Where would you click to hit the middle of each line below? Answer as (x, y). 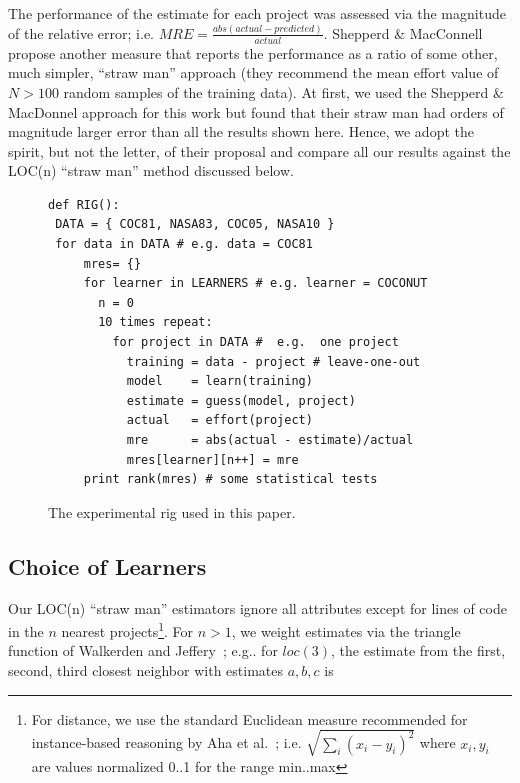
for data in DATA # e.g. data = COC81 (184, 244)
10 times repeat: (155, 322)
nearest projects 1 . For (127, 629)
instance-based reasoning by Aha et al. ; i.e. (166, 742)
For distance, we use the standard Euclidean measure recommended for (249, 718)
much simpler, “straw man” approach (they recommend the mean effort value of (253, 72)
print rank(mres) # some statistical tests (230, 479)
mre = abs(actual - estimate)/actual (270, 440)
